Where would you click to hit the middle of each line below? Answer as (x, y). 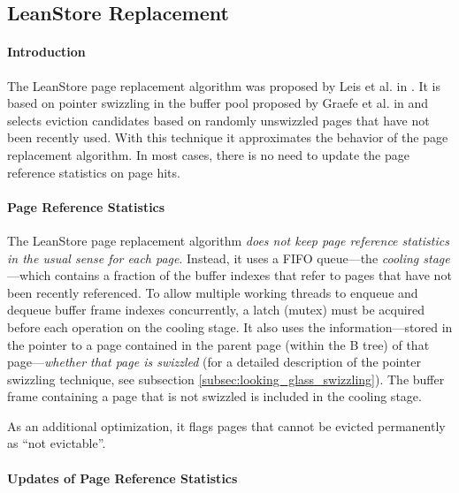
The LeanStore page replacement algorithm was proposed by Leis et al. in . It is (224, 85)
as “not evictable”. (57, 443)
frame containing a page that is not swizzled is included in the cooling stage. (214, 396)
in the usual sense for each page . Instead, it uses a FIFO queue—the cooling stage (229, 258)
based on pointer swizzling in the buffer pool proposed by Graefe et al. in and (218, 103)
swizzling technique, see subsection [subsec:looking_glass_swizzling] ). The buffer (226, 379)
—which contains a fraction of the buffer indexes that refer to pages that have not (229, 275)
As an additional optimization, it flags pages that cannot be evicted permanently (226, 425)
